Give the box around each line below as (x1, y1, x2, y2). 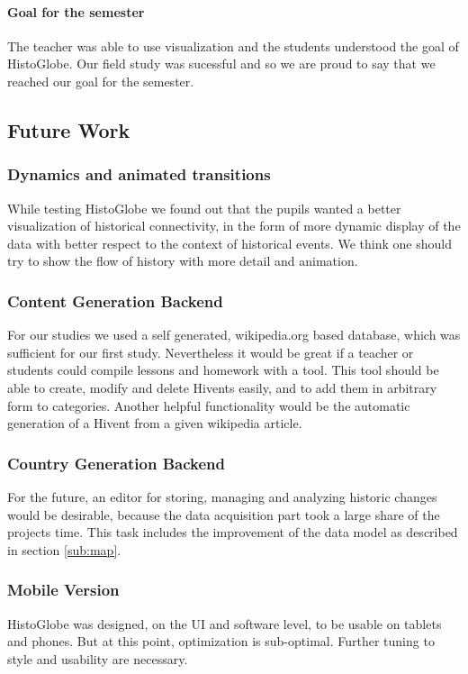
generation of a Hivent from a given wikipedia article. (7, 414, 302, 433)
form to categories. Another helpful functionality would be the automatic (7, 396, 410, 414)
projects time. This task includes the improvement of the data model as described (7, 523, 458, 542)
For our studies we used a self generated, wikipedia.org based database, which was (7, 325, 461, 344)
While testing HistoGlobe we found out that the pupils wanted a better (7, 198, 401, 217)
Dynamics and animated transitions (7, 163, 271, 186)
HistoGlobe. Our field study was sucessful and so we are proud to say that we (7, 54, 436, 73)
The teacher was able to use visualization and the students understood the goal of (7, 36, 459, 55)
